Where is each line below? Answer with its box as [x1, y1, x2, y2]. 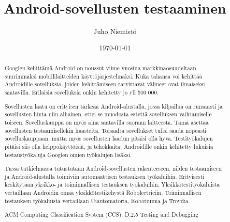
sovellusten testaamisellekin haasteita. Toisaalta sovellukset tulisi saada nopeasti [4, 126, 207, 134]
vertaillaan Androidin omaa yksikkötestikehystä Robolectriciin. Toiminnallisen [4, 189, 201, 197]
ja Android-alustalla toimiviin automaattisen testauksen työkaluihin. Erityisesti [4, 172, 204, 180]
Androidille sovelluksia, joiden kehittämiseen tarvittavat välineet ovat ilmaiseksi [4, 80, 205, 88]
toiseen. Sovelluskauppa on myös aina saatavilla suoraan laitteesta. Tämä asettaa [4, 118, 209, 126]
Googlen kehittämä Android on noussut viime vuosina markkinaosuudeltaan [4, 64, 196, 72]
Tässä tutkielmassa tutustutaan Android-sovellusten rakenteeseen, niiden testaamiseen [4, 164, 222, 173]
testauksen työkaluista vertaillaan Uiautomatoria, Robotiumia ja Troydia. [4, 196, 190, 205]
